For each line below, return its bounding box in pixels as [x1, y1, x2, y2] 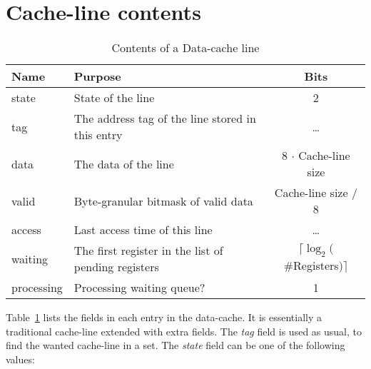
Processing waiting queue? [73, 279, 205, 296]
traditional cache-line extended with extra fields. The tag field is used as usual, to [6, 323, 362, 338]
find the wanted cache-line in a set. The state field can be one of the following [6, 338, 345, 353]
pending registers [73, 258, 159, 276]
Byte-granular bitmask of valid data [73, 192, 253, 209]
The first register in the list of [73, 242, 223, 259]
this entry [73, 126, 123, 143]
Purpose [73, 68, 121, 85]
